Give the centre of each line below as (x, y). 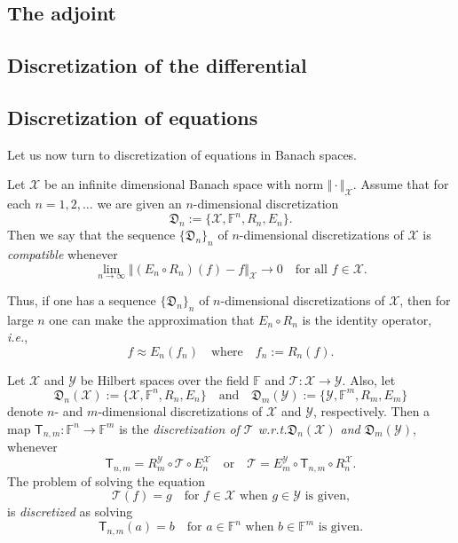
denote (25, 410)
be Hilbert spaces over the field (165, 379)
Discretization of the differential (157, 65)
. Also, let (369, 379)
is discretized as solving (70, 512)
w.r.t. (272, 428)
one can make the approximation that (152, 319)
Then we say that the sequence (91, 235)
